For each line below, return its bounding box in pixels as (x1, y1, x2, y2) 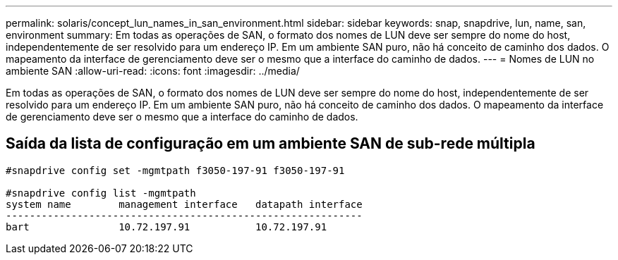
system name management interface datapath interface (6, 198, 363, 210)
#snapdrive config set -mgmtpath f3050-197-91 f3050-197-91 (6, 164, 345, 176)
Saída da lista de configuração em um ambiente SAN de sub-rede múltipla (6, 135, 535, 153)
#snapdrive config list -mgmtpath (6, 187, 196, 199)
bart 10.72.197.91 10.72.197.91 (6, 221, 327, 233)
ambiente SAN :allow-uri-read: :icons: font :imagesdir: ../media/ (6, 65, 300, 77)
